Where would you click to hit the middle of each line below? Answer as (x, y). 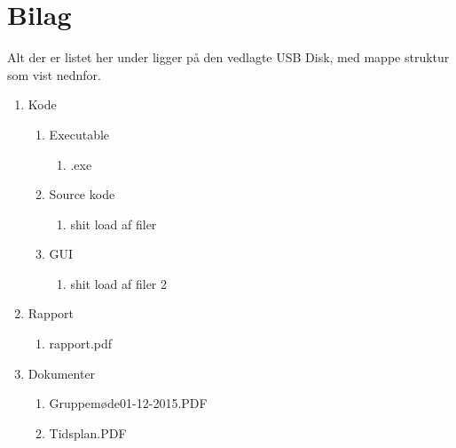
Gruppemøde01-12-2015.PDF (128, 403)
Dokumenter (62, 373)
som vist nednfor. (54, 74)
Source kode (82, 194)
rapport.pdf (81, 344)
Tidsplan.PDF (88, 432)
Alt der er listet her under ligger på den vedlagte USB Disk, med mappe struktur (228, 57)
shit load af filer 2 (119, 283)
